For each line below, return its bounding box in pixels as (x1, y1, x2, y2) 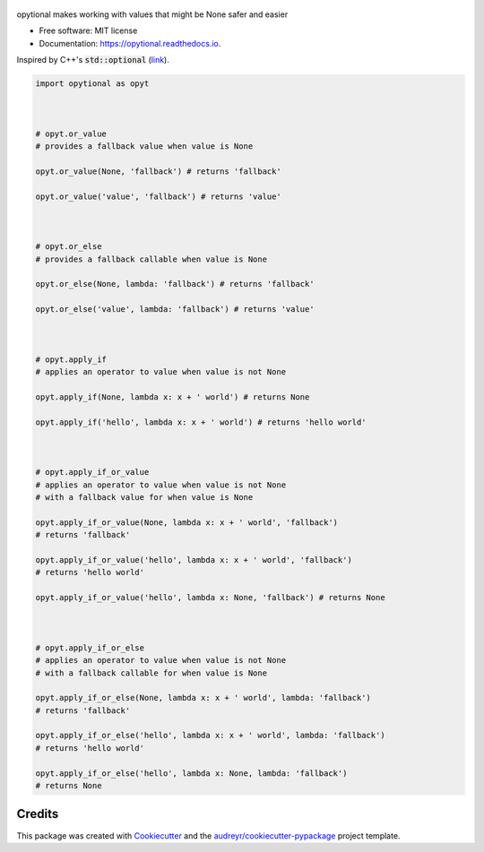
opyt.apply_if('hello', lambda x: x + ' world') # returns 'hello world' (35, 417, 367, 427)
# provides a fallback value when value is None (35, 142, 254, 151)
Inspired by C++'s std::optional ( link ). (16, 55, 169, 65)
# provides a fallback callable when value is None (35, 254, 268, 264)
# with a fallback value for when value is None (35, 493, 254, 503)
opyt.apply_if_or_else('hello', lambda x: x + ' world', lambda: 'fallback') (35, 730, 385, 741)
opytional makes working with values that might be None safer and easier (16, 9, 289, 20)
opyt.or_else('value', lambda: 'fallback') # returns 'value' (35, 305, 315, 314)
